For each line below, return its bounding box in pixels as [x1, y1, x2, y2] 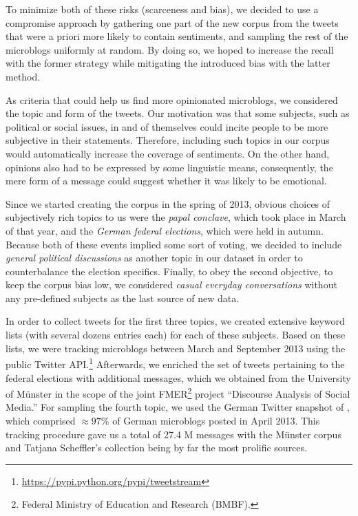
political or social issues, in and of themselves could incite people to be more [6, 119, 328, 133]
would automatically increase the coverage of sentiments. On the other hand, [6, 146, 330, 160]
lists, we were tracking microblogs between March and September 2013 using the [6, 341, 346, 355]
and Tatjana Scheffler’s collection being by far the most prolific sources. [6, 440, 307, 455]
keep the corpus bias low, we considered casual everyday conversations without [6, 277, 337, 292]
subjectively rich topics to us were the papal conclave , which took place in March [6, 210, 346, 224]
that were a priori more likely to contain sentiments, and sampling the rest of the [6, 29, 348, 43]
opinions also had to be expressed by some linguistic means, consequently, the [6, 160, 333, 174]
